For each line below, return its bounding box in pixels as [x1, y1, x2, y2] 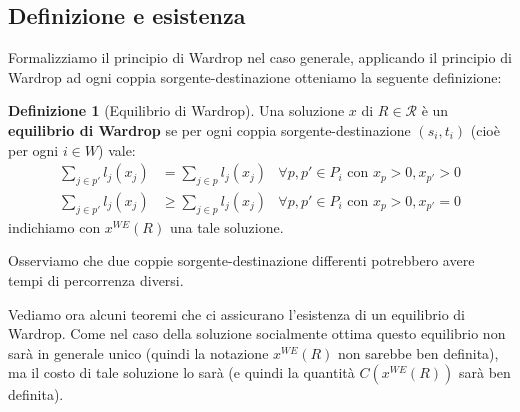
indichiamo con [8, 216, 101, 237]
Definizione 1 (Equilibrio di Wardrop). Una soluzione [8, 100, 345, 121]
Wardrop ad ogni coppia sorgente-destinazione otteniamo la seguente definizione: [8, 66, 502, 87]
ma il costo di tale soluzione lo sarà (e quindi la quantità [8, 362, 355, 383]
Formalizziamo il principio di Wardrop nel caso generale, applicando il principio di [8, 47, 512, 68]
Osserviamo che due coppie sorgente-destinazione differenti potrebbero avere [8, 250, 475, 271]
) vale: [98, 139, 136, 160]
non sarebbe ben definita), [338, 342, 499, 363]
